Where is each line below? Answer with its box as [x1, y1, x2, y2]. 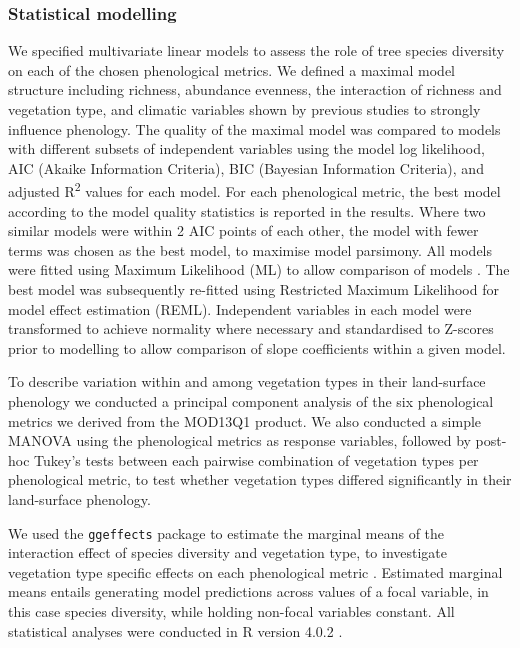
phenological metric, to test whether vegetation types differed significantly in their [8, 469, 512, 490]
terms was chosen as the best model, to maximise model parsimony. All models [8, 239, 493, 260]
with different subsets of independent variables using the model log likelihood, [8, 138, 485, 159]
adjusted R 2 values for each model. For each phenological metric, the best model [8, 178, 501, 202]
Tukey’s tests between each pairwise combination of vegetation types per [34, 449, 479, 470]
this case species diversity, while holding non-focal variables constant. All [8, 600, 455, 621]
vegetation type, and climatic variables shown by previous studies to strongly [8, 99, 481, 119]
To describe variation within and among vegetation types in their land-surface [8, 371, 486, 392]
